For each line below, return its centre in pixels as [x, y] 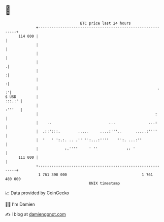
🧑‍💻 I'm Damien [20, 204]
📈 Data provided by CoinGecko [37, 193]
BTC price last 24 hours [106, 23]
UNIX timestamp [104, 183]
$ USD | [22, 97]
